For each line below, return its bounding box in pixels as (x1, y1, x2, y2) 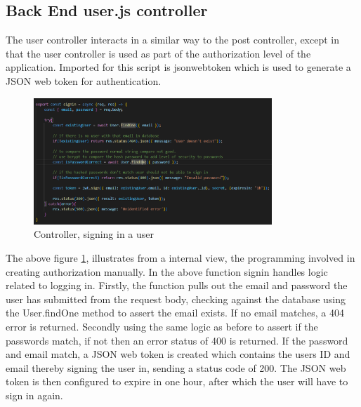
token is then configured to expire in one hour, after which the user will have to (6, 374, 348, 389)
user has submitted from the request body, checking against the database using (6, 291, 346, 306)
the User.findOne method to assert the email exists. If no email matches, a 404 (6, 305, 344, 320)
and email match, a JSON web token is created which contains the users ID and (6, 347, 350, 361)
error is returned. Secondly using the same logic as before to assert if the (6, 319, 318, 333)
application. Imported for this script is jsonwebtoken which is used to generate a (6, 60, 351, 74)
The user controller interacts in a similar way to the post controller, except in (6, 32, 339, 47)
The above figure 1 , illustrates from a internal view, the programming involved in (6, 250, 355, 265)
